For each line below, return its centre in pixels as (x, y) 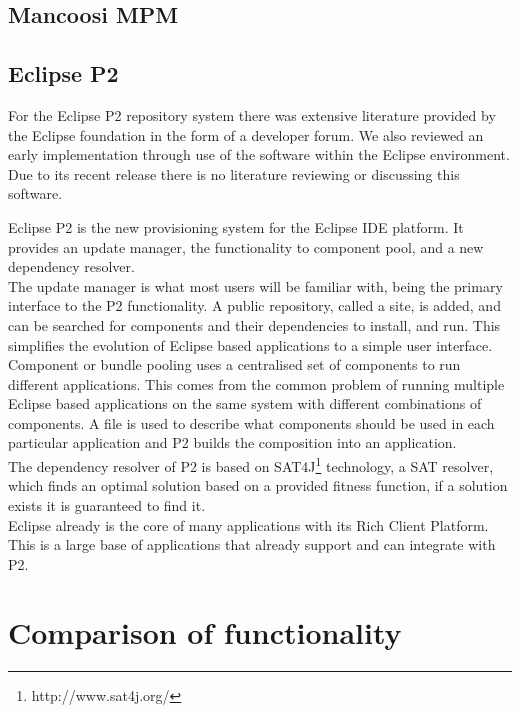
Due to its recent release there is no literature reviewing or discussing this (234, 173)
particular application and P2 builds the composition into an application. (232, 442)
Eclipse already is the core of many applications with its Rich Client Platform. (248, 524)
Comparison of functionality (205, 632)
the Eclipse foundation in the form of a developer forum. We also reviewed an (246, 134)
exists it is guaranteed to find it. (107, 504)
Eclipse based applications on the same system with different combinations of (245, 403)
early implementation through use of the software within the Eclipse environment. (259, 154)
